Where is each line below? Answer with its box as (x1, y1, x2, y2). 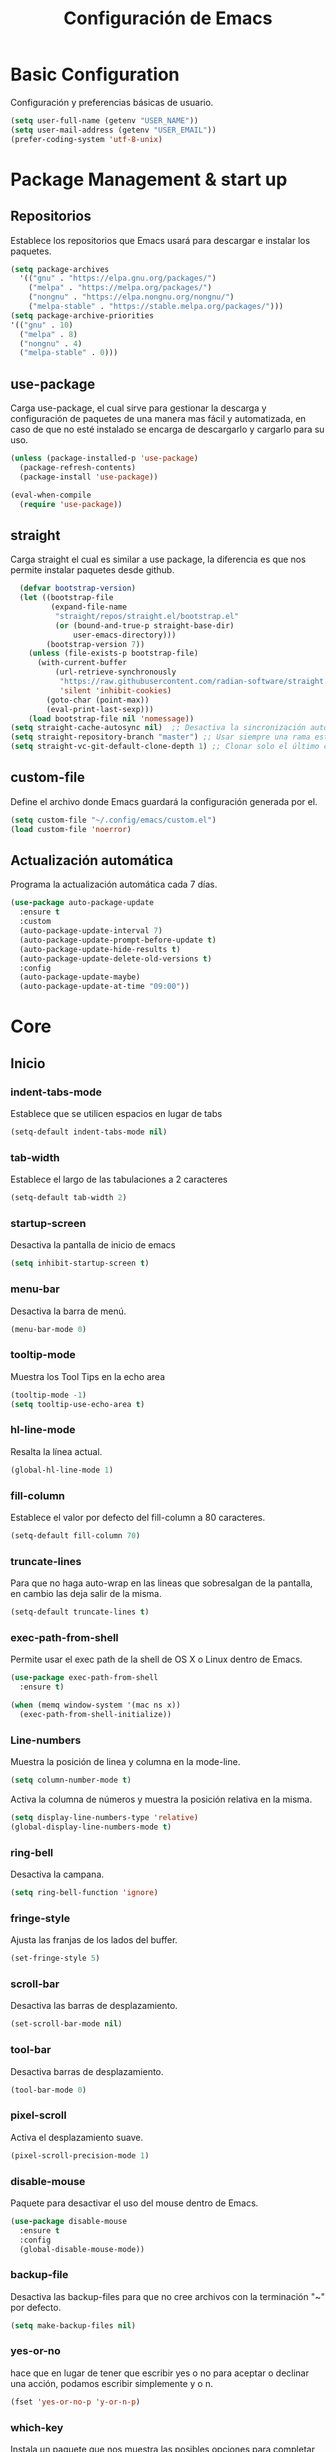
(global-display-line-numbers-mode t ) (10, 1822, 172, 1832)
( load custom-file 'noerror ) (10, 824, 132, 834)
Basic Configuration (10, 63, 180, 86)
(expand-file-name (50, 602, 128, 612)
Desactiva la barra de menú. (10, 1305, 127, 1317)
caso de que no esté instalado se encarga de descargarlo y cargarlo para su (10, 423, 325, 436)
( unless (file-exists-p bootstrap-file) (28, 648, 199, 659)
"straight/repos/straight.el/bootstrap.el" (54, 611, 240, 621)
